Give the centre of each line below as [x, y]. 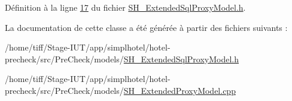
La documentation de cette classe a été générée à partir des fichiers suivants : [146, 27]
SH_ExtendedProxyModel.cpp [180, 90]
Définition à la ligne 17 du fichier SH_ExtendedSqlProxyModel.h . [125, 7]
